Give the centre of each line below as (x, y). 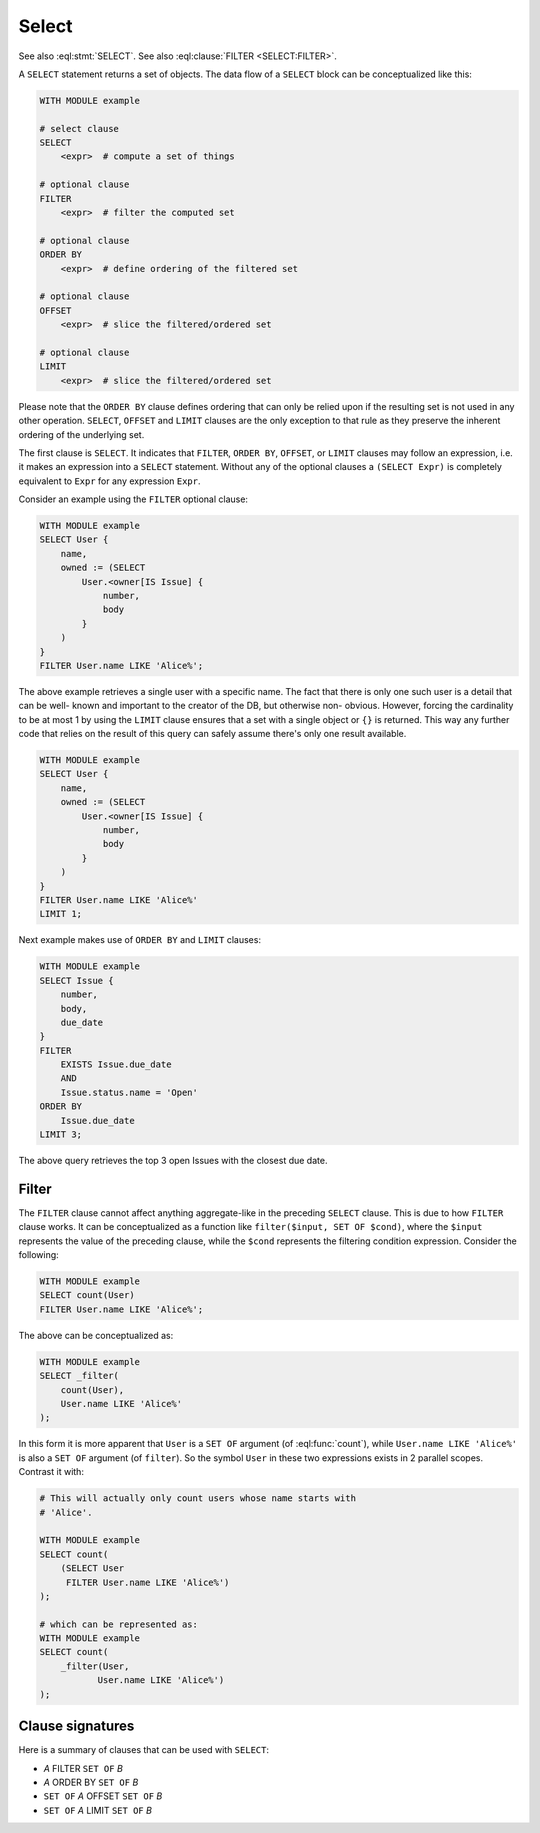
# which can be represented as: (119, 1624)
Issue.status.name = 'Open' (129, 1092)
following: (38, 1255)
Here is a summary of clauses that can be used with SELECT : (144, 1750)
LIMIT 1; (61, 914)
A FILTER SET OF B (83, 1768)
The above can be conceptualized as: (96, 1335)
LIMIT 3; (61, 1134)
